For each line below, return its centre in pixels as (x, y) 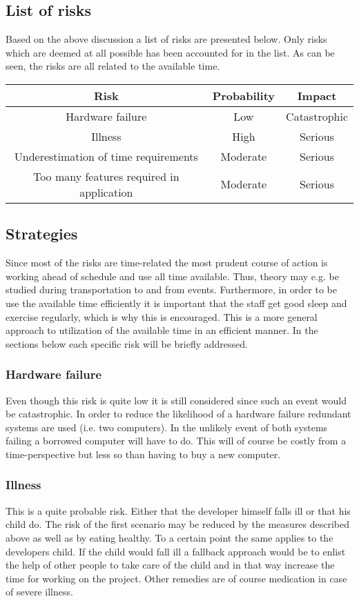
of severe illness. (39, 592)
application (106, 192)
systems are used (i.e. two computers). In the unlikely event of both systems (167, 427)
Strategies (42, 234)
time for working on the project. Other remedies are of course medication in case (176, 578)
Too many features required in (106, 176)
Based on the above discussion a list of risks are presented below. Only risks (166, 39)
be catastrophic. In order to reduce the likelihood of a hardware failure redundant (178, 414)
